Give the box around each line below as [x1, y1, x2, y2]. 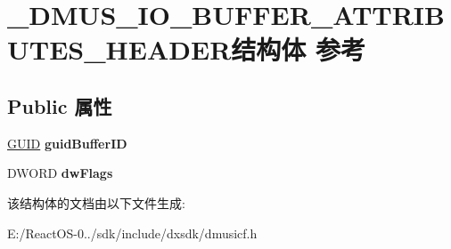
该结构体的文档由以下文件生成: [7, 193, 185, 212]
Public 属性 [7, 92, 112, 119]
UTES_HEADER [7, 31, 232, 68]
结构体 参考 [231, 31, 366, 68]
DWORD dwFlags [7, 164, 113, 182]
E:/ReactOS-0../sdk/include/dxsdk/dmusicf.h [7, 223, 258, 242]
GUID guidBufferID [7, 133, 127, 152]
